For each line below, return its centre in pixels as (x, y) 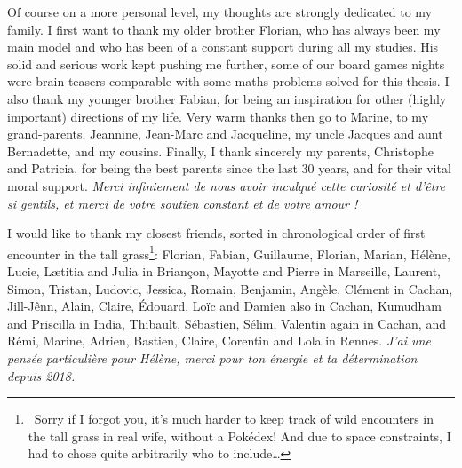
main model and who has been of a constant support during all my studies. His (223, 47)
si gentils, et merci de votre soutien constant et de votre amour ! (183, 203)
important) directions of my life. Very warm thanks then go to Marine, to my (218, 116)
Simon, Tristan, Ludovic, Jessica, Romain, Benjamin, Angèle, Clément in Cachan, (230, 288)
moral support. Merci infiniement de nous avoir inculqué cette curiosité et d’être (227, 185)
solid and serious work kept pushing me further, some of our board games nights (226, 63)
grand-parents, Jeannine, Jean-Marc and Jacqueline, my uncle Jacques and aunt (225, 134)
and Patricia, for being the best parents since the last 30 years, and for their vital (229, 168)
